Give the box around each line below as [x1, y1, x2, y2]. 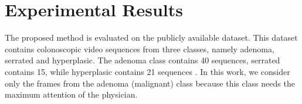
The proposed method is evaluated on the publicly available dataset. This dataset [5, 31, 298, 44]
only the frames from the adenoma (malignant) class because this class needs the [5, 77, 295, 89]
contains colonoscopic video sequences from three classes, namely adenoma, [5, 42, 274, 55]
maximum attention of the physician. [5, 88, 138, 101]
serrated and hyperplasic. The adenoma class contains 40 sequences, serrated [5, 54, 280, 66]
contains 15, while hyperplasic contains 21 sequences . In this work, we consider [5, 65, 290, 77]
